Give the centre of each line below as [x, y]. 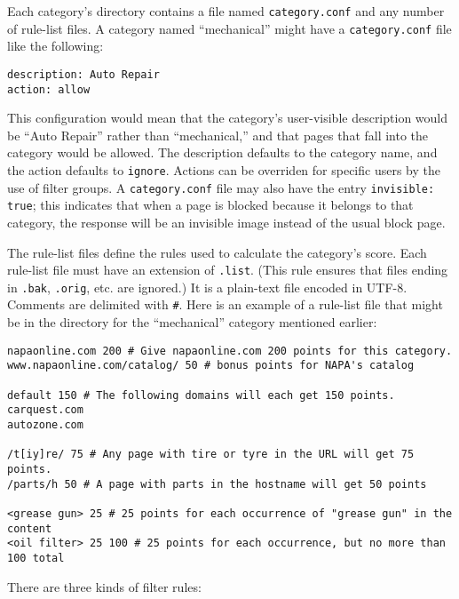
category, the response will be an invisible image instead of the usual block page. [226, 222]
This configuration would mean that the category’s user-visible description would [228, 118]
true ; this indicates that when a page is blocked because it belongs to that [210, 205]
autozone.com [45, 425]
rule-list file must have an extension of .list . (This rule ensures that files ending [228, 270]
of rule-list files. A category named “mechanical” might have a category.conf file [229, 28]
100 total [36, 558]
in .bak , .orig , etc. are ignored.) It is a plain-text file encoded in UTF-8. [207, 287]
